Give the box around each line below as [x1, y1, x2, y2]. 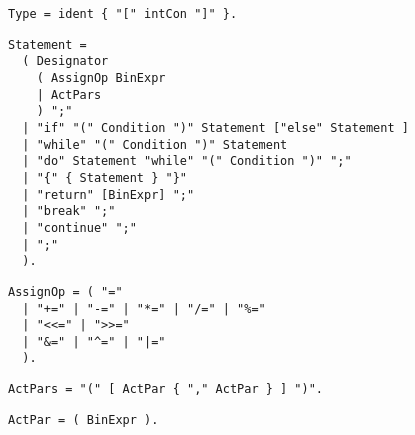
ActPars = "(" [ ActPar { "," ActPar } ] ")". [8, 382, 323, 397]
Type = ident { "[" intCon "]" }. [8, 7, 238, 21]
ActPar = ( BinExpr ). [8, 412, 159, 427]
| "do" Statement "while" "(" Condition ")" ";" [22, 154, 352, 169]
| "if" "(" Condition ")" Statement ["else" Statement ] [22, 120, 409, 135]
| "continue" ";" [22, 220, 137, 235]
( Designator [22, 54, 109, 69]
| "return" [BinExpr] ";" [22, 187, 195, 202]
